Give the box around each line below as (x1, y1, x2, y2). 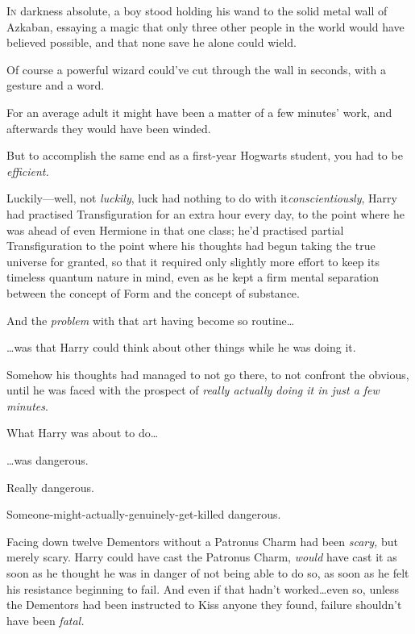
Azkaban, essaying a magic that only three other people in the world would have (6, 18, 405, 35)
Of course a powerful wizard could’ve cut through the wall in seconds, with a (6, 60, 386, 77)
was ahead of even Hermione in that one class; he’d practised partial (6, 221, 344, 238)
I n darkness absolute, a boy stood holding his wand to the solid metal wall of (6, 2, 388, 19)
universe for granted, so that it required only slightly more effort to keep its (6, 252, 380, 269)
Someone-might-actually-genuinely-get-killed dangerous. (6, 506, 281, 523)
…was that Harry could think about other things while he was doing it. (6, 339, 356, 356)
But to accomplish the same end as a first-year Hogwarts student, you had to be (6, 147, 403, 164)
